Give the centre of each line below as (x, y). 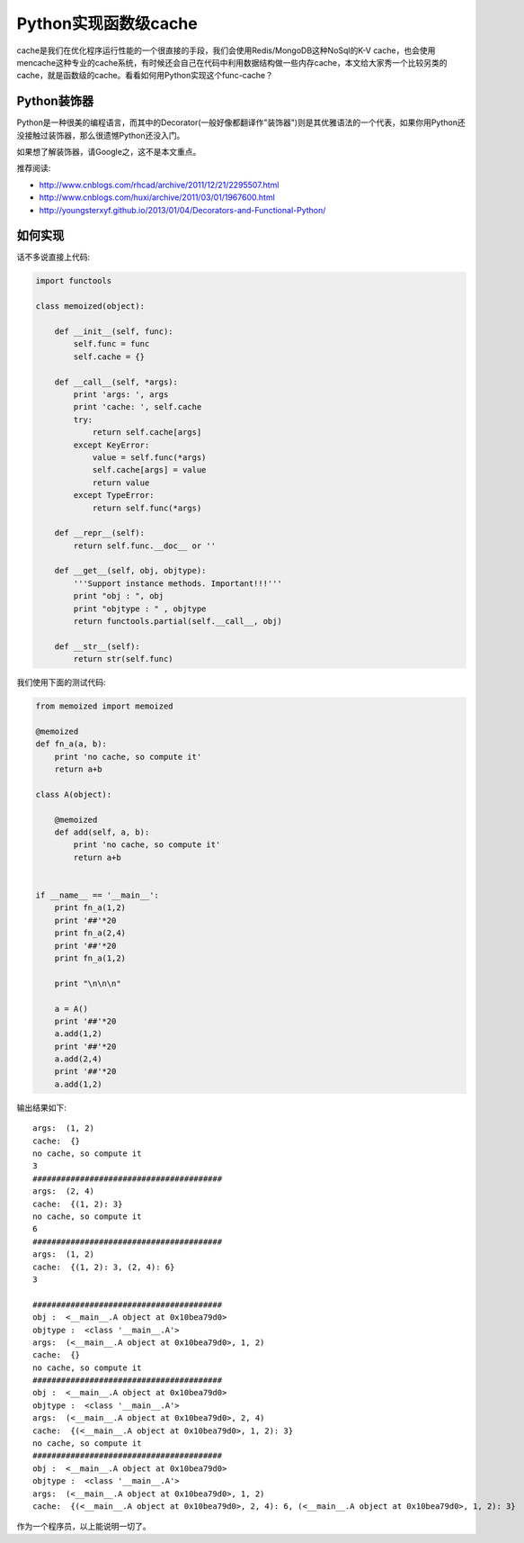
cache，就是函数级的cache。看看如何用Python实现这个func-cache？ (145, 76)
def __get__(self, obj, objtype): (130, 571)
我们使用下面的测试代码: (62, 682)
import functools (74, 281)
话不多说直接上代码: (53, 257)
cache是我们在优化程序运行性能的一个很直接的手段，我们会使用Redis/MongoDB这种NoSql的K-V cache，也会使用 (226, 50)
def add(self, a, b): (102, 832)
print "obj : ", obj (119, 596)
